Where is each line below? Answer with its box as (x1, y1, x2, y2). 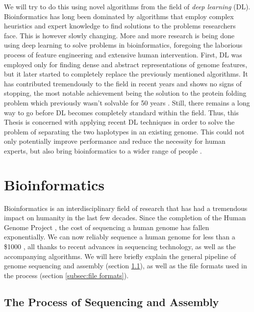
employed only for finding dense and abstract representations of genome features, (4, 59, 248, 69)
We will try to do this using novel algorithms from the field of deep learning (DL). (4, 1, 251, 11)
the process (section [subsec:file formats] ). (4, 270, 129, 280)
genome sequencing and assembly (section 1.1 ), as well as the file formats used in (4, 260, 247, 271)
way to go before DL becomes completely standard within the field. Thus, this (4, 107, 239, 117)
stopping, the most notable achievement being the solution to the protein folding (4, 88, 247, 98)
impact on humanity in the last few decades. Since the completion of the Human (4, 212, 246, 223)
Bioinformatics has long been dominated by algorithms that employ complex (4, 11, 234, 21)
